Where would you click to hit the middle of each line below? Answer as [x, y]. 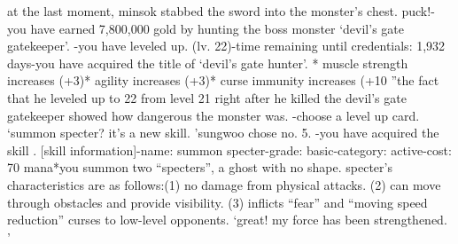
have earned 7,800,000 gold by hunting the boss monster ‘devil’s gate [217, 28]
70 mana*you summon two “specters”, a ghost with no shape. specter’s [200, 167]
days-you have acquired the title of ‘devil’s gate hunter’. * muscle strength [208, 63]
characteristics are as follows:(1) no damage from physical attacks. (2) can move [224, 184]
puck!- [418, 11]
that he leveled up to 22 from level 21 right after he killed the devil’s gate [207, 97]
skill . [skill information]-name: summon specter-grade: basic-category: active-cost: [229, 150]
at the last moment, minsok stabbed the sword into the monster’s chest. [202, 11]
